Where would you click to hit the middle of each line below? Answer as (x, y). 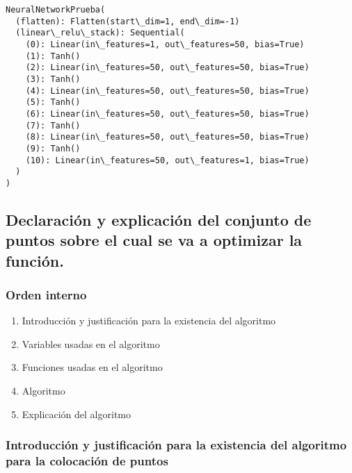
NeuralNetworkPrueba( (56, 10)
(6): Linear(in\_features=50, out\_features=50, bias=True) (167, 114)
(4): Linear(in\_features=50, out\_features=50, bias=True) (167, 91)
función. (35, 260)
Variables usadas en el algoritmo (91, 343)
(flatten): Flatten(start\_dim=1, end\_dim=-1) (128, 21)
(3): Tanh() (53, 79)
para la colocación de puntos (87, 461)
